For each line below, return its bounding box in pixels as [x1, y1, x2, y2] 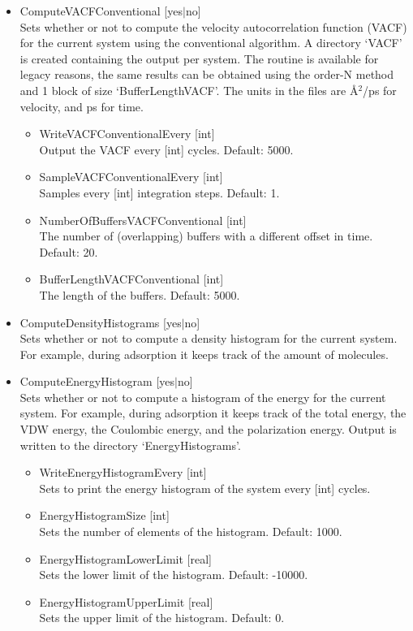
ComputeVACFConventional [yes [19, 2, 183, 19]
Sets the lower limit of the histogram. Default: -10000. [39, 566, 308, 583]
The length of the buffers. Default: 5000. [39, 286, 240, 303]
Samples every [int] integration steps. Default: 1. [39, 184, 280, 201]
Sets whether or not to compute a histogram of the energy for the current [19, 388, 386, 405]
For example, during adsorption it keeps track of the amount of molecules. [19, 345, 389, 362]
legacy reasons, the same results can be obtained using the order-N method [19, 66, 394, 83]
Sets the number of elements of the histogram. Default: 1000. [39, 523, 342, 540]
